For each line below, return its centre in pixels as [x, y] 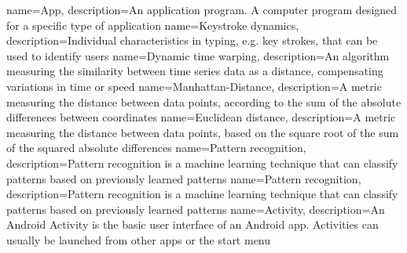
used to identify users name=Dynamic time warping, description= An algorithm [198, 55]
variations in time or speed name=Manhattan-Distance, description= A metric [194, 86]
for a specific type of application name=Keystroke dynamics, [153, 25]
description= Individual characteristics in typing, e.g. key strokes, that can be [192, 40]
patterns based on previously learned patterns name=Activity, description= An [196, 209]
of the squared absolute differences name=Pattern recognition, [156, 148]
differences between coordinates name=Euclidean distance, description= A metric [201, 117]
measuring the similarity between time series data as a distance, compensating [195, 71]
